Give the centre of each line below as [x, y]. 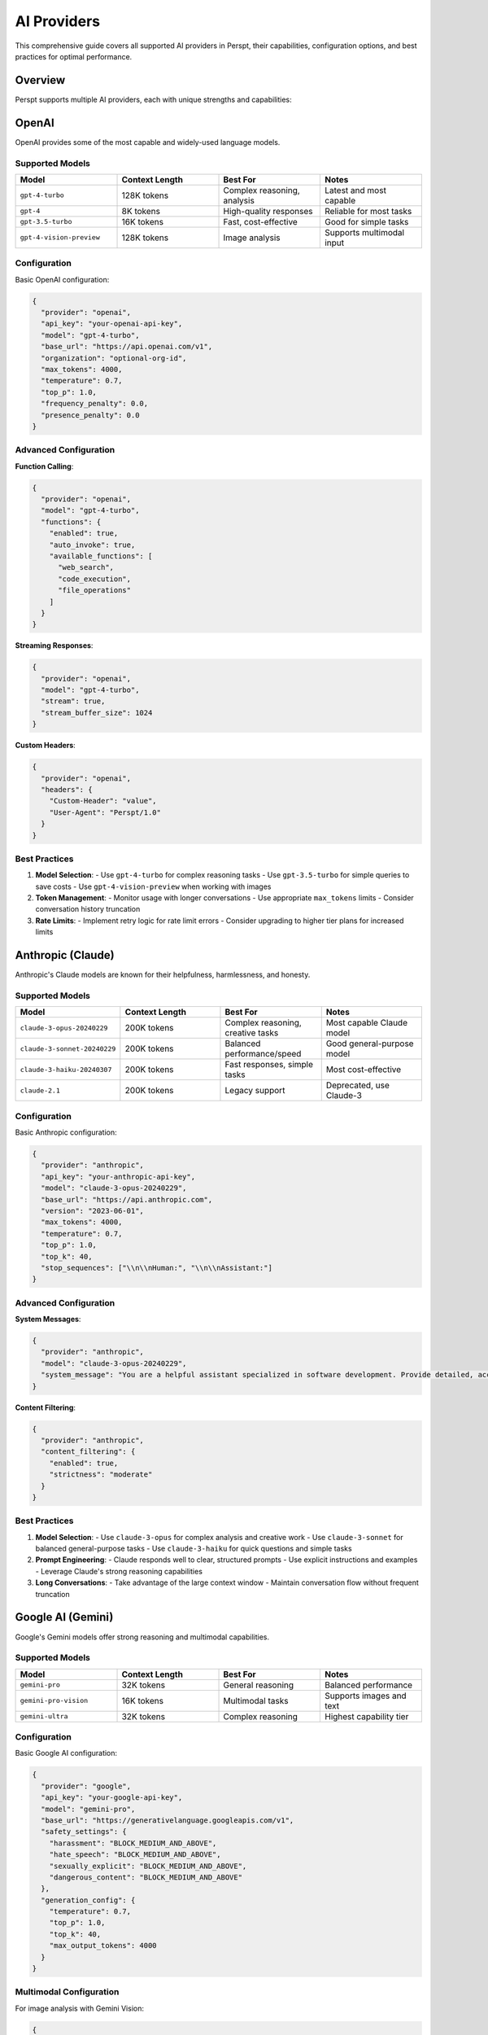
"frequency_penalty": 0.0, [95, 404]
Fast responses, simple [269, 1065]
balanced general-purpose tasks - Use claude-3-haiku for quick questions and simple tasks [194, 1549]
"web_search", [86, 567]
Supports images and [365, 1696]
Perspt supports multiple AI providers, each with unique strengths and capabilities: [153, 99]
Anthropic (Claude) [65, 955]
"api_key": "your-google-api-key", [112, 1798]
